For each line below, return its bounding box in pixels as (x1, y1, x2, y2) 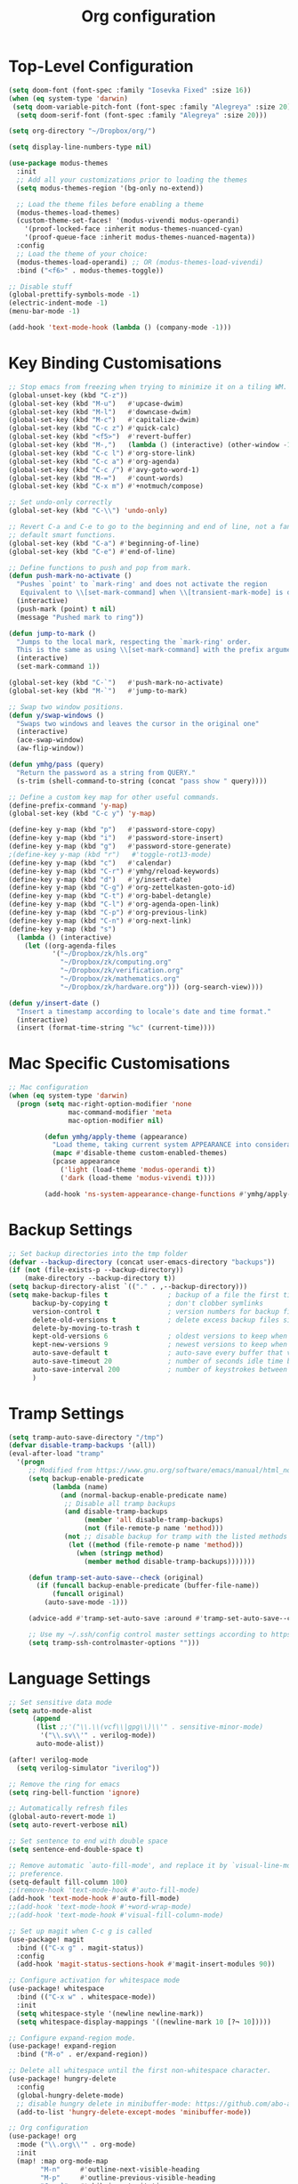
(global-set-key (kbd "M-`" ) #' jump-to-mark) (8, 686, 189, 696)
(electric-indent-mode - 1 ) (8, 298, 109, 308)
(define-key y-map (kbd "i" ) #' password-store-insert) (8, 834, 224, 843)
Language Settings (8, 1668, 151, 1689)
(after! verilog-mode (8, 1755, 89, 1764)
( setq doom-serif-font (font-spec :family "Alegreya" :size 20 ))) (16, 110, 268, 119)
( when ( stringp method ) (76, 1548, 165, 1558)
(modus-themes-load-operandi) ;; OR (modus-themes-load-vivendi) (16, 257, 264, 266)
